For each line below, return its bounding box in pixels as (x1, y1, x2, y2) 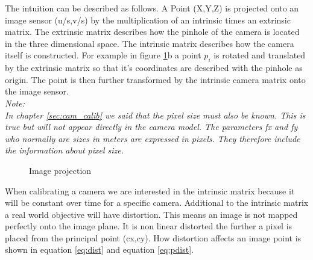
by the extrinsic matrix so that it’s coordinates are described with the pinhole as (5, 61, 303, 74)
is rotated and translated (213, 49, 306, 61)
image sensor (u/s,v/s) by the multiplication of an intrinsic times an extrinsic (5, 13, 291, 26)
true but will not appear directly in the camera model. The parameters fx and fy (5, 120, 298, 133)
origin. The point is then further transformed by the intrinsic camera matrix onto (5, 73, 306, 85)
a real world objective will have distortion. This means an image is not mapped (5, 208, 298, 220)
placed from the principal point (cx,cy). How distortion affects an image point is (5, 231, 302, 244)
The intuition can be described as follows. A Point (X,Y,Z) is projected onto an (5, 2, 299, 14)
